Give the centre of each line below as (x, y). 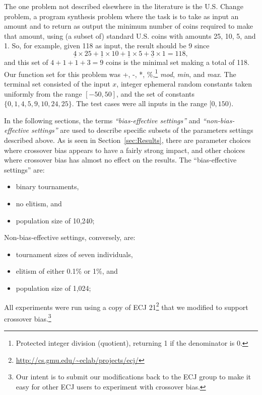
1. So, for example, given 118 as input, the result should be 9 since (107, 46)
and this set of (26, 62)
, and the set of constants (155, 93)
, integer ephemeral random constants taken (184, 84)
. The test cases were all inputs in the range (139, 103)
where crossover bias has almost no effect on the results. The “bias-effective (120, 160)
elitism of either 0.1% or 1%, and (67, 271)
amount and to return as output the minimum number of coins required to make (128, 26)
